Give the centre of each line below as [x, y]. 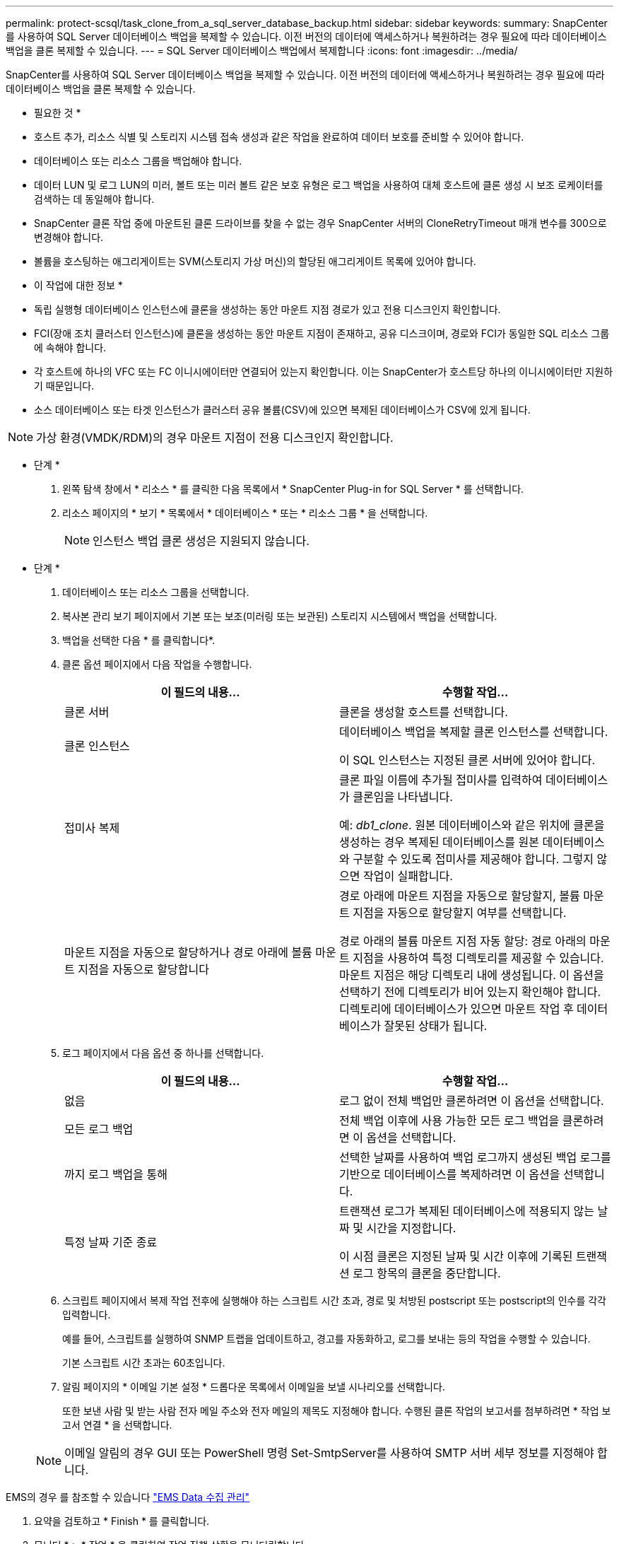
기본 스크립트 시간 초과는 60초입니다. [144, 1363]
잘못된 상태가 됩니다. [436, 1026]
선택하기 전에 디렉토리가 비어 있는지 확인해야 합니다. [470, 992]
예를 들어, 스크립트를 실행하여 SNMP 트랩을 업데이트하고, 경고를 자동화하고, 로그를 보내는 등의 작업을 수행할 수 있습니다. [326, 1339]
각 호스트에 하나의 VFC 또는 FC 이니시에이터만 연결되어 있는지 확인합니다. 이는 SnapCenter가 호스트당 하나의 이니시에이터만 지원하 [324, 372]
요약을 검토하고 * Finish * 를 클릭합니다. [122, 1521]
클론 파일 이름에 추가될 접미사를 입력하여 [441, 780]
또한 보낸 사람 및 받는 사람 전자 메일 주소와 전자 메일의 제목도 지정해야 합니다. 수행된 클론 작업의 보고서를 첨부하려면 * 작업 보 [337, 1411]
